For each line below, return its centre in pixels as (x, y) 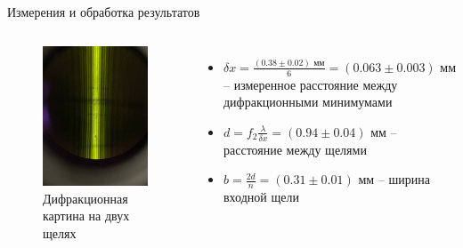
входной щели (261, 197)
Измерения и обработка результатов (104, 12)
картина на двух (86, 216)
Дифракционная (85, 198)
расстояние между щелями (295, 149)
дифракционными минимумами (308, 102)
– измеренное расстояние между (310, 84)
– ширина (404, 179)
